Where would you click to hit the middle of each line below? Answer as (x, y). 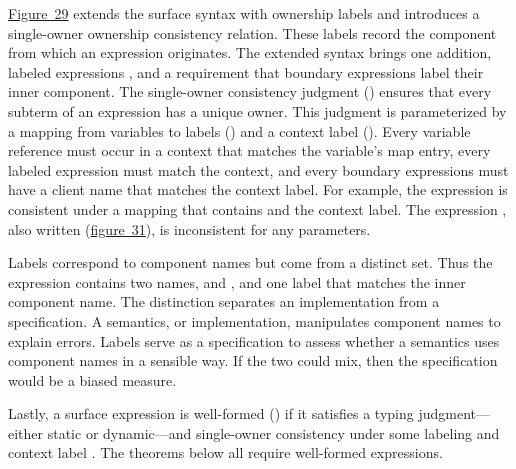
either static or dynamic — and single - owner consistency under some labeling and (254, 432)
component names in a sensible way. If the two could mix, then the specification (253, 360)
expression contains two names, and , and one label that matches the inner (237, 281)
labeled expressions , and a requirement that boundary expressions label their (246, 71)
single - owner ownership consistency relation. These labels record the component (252, 32)
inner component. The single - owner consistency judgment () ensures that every (250, 91)
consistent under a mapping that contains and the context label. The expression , (257, 208)
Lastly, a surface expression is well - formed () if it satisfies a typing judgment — (249, 413)
